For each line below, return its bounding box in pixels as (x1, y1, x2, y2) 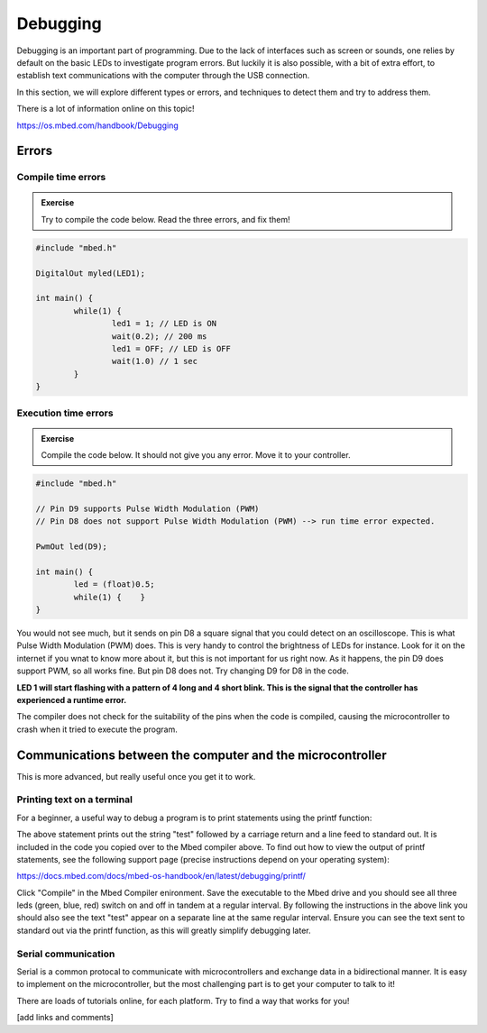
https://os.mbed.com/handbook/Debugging (16, 120, 179, 131)
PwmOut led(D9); (35, 542, 108, 552)
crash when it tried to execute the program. (16, 724, 178, 735)
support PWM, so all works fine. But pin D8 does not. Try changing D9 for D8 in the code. (16, 665, 349, 676)
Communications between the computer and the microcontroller (16, 747, 387, 763)
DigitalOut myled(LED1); (35, 268, 146, 279)
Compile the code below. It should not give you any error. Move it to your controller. (41, 450, 351, 461)
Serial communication (16, 947, 115, 960)
